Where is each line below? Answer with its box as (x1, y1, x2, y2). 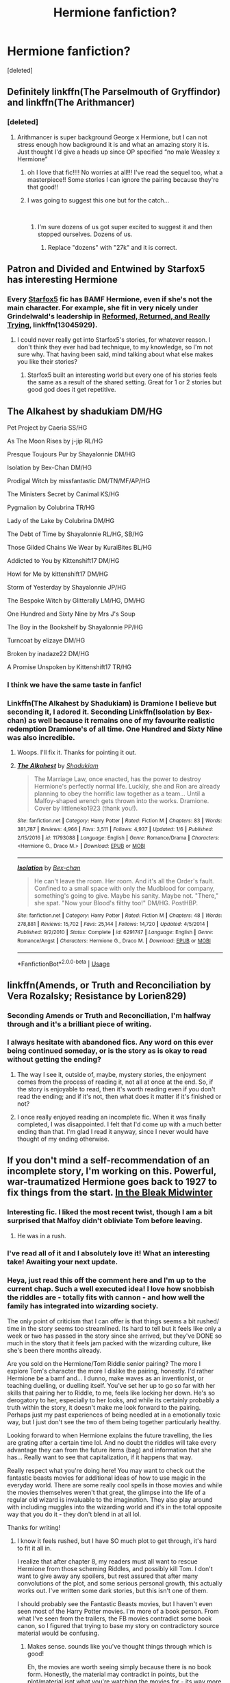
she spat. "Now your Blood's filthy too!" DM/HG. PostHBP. (34, 898, 199, 907)
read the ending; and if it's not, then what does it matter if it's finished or (16, 1092, 222, 1100)
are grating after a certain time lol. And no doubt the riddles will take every (7, 1438, 217, 1446)
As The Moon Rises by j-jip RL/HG (7, 437, 103, 445)
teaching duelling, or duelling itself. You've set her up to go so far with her (7, 1381, 216, 1389)
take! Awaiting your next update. (7, 1257, 118, 1267)
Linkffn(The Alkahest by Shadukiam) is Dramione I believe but (7, 698, 217, 708)
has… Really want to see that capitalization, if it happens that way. (7, 1453, 193, 1461)
